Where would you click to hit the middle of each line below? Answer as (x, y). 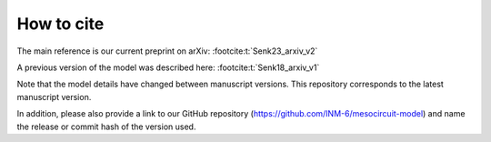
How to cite (60, 24)
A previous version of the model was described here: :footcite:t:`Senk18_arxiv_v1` (168, 67)
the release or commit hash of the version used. (106, 127)
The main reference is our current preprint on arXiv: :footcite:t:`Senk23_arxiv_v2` (167, 51)
